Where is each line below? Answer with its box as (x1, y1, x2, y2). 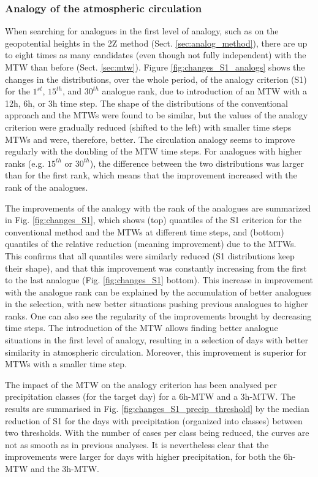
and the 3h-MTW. (30, 462, 100, 475)
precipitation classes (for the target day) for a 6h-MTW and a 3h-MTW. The (5, 390, 296, 403)
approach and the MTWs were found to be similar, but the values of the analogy (5, 109, 308, 121)
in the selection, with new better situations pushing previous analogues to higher (5, 297, 308, 310)
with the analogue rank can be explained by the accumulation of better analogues (5, 285, 312, 298)
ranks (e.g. (5, 156, 45, 169)
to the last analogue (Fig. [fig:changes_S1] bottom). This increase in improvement (5, 273, 314, 286)
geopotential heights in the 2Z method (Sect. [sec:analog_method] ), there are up (5, 36, 308, 49)
